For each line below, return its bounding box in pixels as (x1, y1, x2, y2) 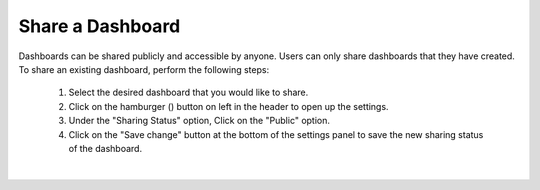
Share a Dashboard (18, 15, 181, 37)
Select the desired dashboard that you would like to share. (68, 86, 309, 99)
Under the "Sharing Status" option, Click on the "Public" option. (68, 115, 330, 127)
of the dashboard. (68, 142, 143, 154)
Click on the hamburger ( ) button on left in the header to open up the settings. (68, 100, 389, 112)
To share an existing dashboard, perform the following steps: (18, 63, 270, 75)
